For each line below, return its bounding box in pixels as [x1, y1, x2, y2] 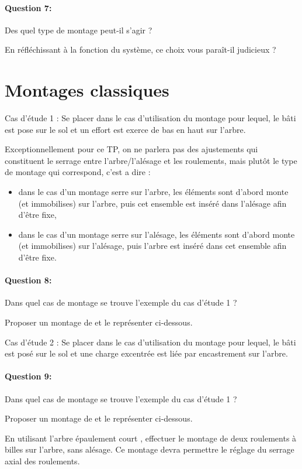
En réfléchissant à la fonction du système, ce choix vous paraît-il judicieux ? [5, 43, 276, 56]
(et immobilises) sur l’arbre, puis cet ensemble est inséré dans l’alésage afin [18, 197, 287, 209]
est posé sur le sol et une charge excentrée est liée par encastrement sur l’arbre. [5, 347, 288, 360]
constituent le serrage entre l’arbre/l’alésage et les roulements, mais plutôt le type [5, 154, 297, 166]
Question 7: [5, 1, 52, 13]
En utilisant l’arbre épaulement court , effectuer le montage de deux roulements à [5, 432, 297, 444]
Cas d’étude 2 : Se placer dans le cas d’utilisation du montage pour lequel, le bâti [5, 336, 296, 348]
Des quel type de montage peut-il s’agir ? [5, 23, 152, 36]
